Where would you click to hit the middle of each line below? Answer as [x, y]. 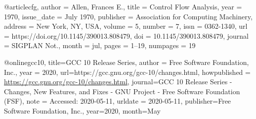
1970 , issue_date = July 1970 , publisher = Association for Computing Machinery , [128, 16]
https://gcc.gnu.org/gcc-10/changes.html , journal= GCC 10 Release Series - [118, 82]
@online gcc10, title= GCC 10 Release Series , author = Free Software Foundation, [127, 62]
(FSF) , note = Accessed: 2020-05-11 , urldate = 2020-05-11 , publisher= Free [118, 101]
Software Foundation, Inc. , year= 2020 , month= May [82, 110]
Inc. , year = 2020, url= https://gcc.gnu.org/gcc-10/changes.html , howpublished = [127, 72]
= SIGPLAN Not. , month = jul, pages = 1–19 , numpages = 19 [100, 45]
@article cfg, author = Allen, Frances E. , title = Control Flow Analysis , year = [123, 6]
